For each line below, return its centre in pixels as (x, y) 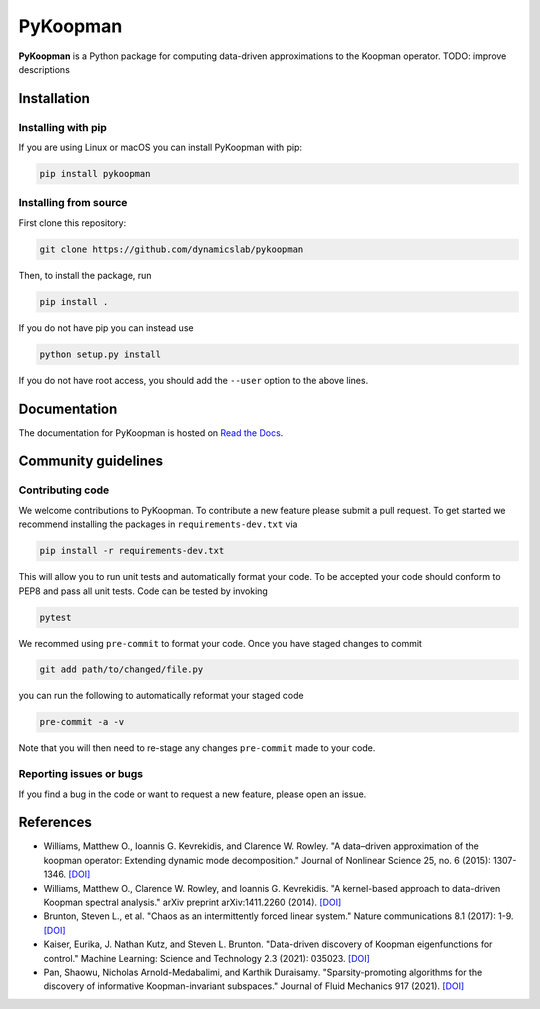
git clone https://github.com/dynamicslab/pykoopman (171, 249)
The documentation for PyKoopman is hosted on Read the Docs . (151, 432)
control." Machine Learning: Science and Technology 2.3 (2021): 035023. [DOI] (206, 958)
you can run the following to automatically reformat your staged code (161, 696)
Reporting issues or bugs (81, 774)
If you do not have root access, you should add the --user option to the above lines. (193, 380)
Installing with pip (62, 127)
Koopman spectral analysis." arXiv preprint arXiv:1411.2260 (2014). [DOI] (192, 902)
